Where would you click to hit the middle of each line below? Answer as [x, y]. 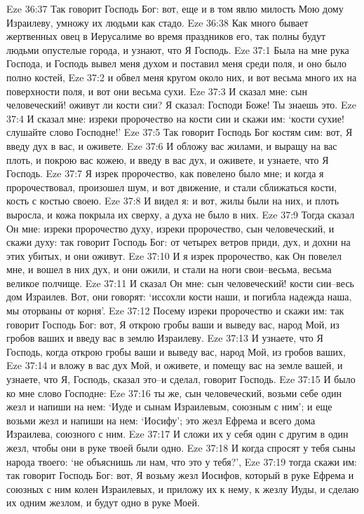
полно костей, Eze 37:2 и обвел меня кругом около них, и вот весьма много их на [182, 77]
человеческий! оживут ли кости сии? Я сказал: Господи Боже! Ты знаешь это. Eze [181, 105]
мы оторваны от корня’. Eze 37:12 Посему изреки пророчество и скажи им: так [175, 311]
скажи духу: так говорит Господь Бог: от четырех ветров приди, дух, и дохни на [178, 242]
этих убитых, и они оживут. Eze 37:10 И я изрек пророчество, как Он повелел [174, 255]
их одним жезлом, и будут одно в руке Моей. [103, 502]
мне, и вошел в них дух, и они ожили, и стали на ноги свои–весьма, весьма [169, 269]
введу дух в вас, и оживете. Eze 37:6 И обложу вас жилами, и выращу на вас [172, 145]
